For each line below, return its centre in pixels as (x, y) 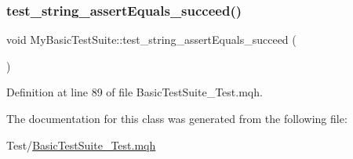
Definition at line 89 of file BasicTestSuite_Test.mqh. (135, 92)
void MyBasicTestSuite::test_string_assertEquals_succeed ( (151, 40)
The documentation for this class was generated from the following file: (177, 118)
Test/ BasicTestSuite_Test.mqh (81, 145)
